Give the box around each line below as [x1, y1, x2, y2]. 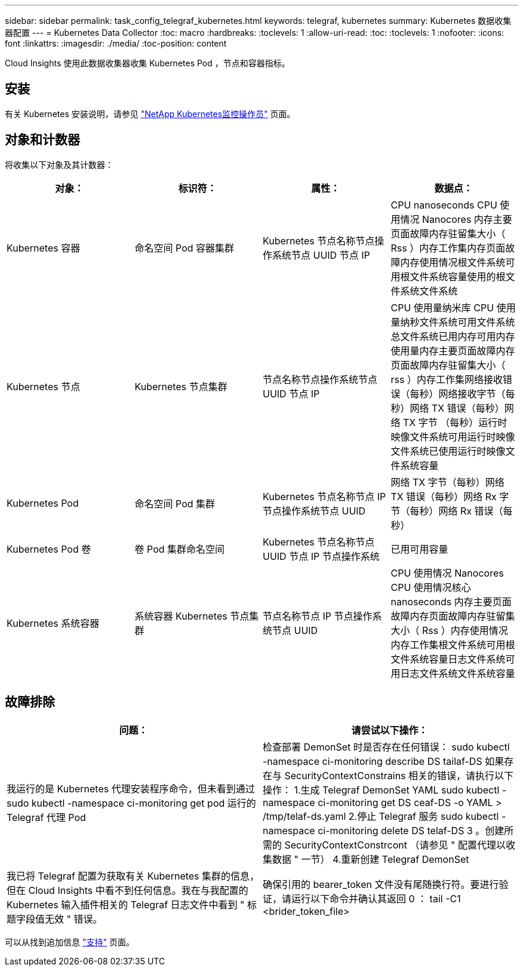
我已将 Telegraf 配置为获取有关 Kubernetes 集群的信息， [7, 869, 260, 882]
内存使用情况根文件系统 [400, 256, 506, 268]
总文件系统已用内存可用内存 [390, 330, 515, 342]
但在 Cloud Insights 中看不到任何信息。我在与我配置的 [7, 884, 248, 896]
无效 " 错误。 [45, 912, 103, 925]
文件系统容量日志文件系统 [390, 653, 506, 665]
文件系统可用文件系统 [419, 316, 515, 328]
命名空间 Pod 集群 [134, 497, 216, 510]
